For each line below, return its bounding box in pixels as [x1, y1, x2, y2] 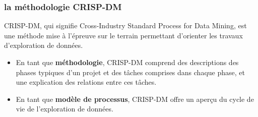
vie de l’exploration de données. [16, 103, 113, 114]
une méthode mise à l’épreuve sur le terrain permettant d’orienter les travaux [4, 30, 243, 40]
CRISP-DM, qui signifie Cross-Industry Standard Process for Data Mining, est [4, 20, 247, 31]
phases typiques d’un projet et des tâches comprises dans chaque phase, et [16, 67, 245, 77]
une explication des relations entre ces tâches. [16, 77, 157, 87]
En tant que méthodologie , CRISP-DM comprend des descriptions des [16, 57, 239, 67]
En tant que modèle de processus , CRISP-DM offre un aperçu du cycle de [16, 93, 254, 104]
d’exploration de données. [4, 40, 83, 50]
